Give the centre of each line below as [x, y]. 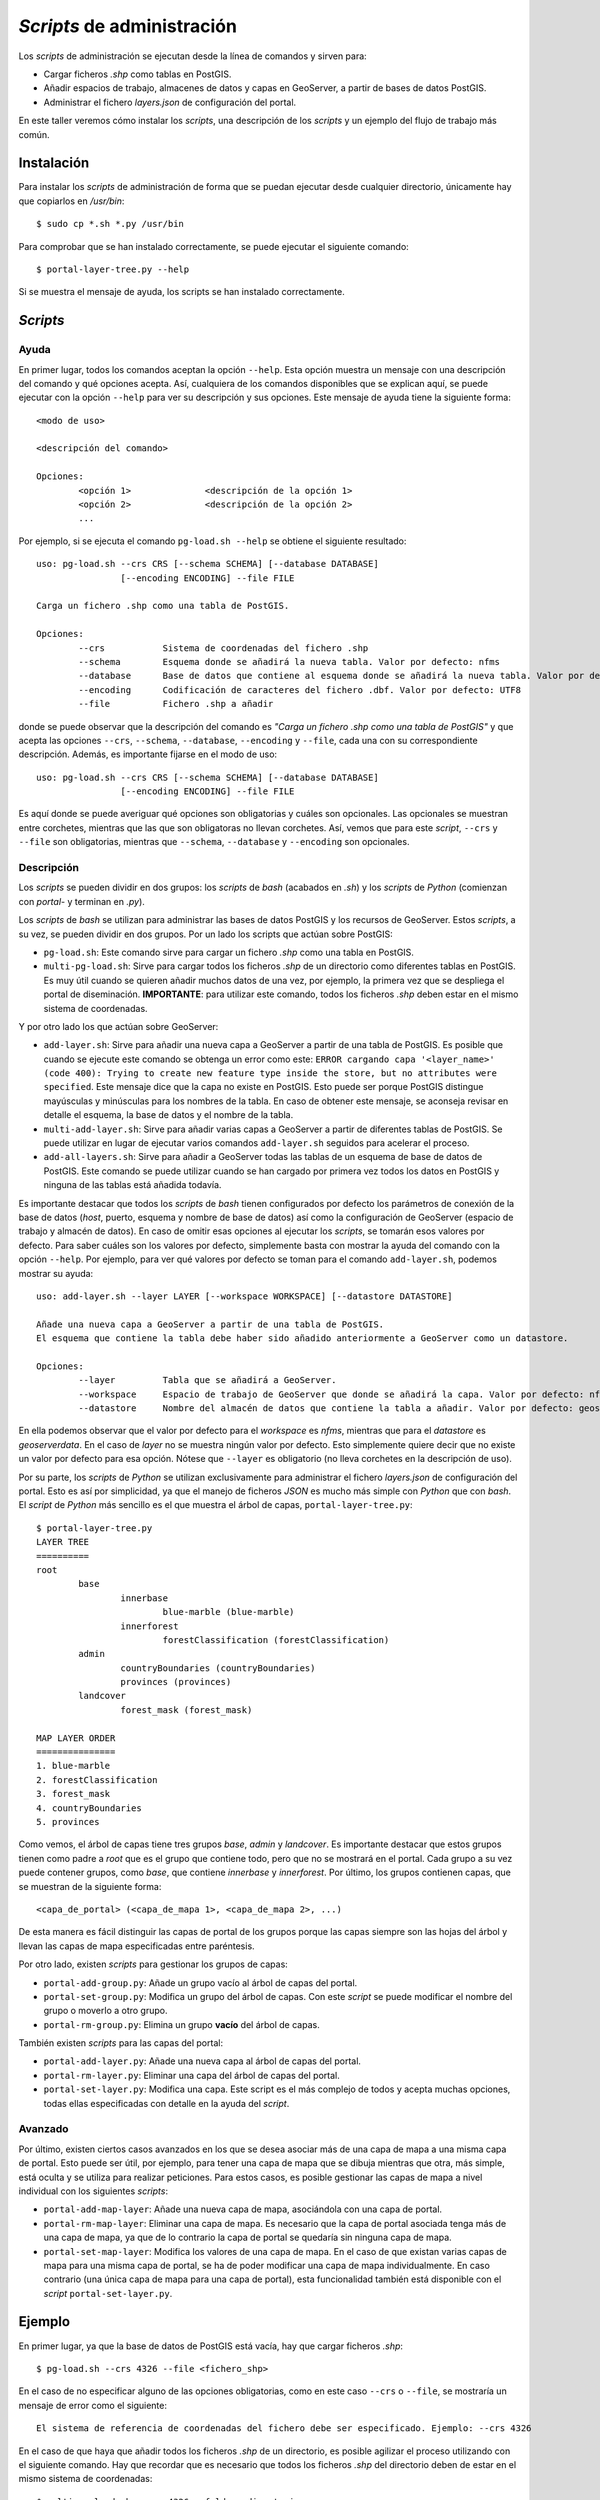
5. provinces [68, 1821]
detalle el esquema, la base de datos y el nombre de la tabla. [168, 1115]
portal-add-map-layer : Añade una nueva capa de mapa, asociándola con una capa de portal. [243, 2209]
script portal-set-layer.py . [108, 2293]
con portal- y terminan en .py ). [81, 901]
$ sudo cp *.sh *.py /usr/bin [110, 224]
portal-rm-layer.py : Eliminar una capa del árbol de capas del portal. [191, 2075]
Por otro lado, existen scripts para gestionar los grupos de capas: [153, 1964]
